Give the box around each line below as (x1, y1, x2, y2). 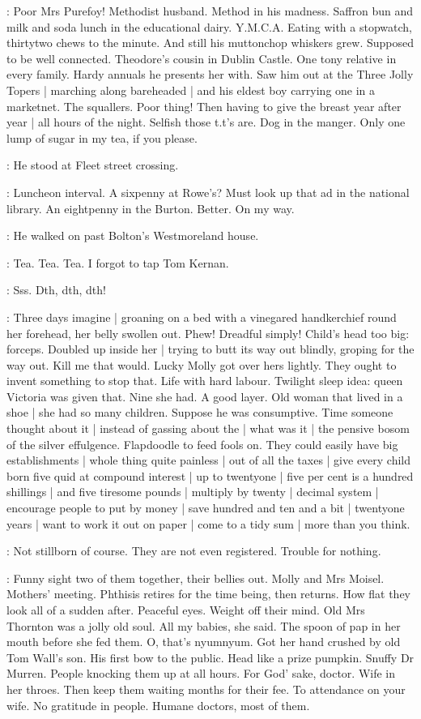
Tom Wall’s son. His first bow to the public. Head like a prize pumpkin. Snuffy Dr (6, 648, 415, 666)
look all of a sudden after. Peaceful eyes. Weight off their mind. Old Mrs (6, 601, 365, 618)
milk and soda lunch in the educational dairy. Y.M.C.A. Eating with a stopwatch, (6, 18, 412, 35)
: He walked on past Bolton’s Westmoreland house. (6, 227, 259, 244)
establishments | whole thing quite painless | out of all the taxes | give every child (6, 452, 411, 469)
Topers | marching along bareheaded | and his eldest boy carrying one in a (6, 81, 376, 98)
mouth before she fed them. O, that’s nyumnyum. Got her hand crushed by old (6, 633, 401, 650)
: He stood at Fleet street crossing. (6, 156, 179, 173)
